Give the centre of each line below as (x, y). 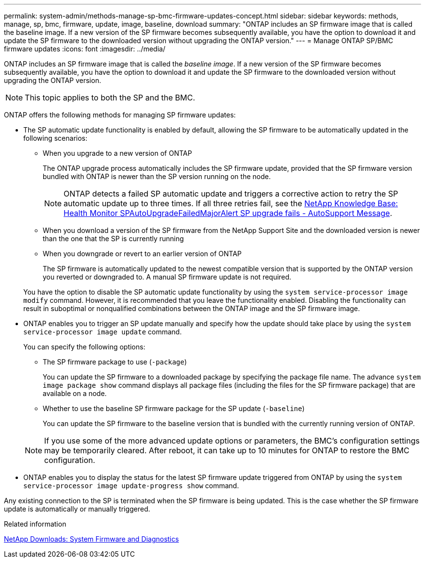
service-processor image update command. (103, 332)
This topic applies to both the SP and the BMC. (110, 98)
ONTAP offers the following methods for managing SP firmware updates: (120, 115)
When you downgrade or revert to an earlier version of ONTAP (142, 254)
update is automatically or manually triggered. (77, 509)
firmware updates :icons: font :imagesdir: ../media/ (85, 49)
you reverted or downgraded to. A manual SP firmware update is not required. (167, 277)
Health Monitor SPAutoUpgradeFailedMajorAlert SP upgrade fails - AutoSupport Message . (228, 213)
